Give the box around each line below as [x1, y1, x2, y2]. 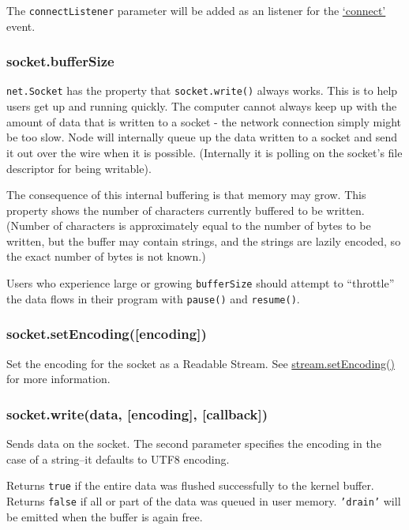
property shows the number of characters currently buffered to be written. [6, 201, 365, 218]
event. [6, 17, 36, 34]
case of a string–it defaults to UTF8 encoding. [6, 450, 230, 467]
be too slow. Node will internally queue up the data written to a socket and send [6, 129, 397, 145]
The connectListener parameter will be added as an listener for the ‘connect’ [6, 2, 386, 18]
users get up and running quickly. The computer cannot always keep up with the [6, 98, 397, 115]
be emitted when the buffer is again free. [6, 508, 203, 524]
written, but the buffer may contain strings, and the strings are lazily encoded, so [6, 232, 401, 249]
